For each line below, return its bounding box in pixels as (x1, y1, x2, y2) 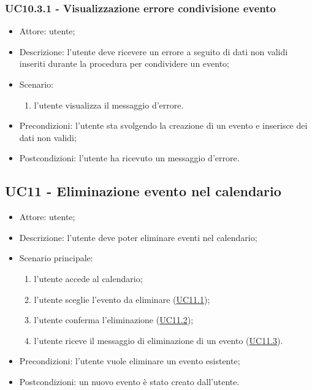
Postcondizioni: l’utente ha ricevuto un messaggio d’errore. (19, 151, 240, 164)
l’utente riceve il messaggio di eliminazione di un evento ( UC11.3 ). (34, 334, 283, 346)
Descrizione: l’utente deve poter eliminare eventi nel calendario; (19, 231, 257, 243)
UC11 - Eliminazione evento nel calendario (5, 182, 281, 201)
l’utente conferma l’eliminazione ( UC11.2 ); (34, 313, 194, 326)
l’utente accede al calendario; (34, 272, 143, 285)
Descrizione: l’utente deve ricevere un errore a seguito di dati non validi (19, 45, 288, 58)
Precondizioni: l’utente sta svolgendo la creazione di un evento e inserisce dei (19, 119, 308, 132)
